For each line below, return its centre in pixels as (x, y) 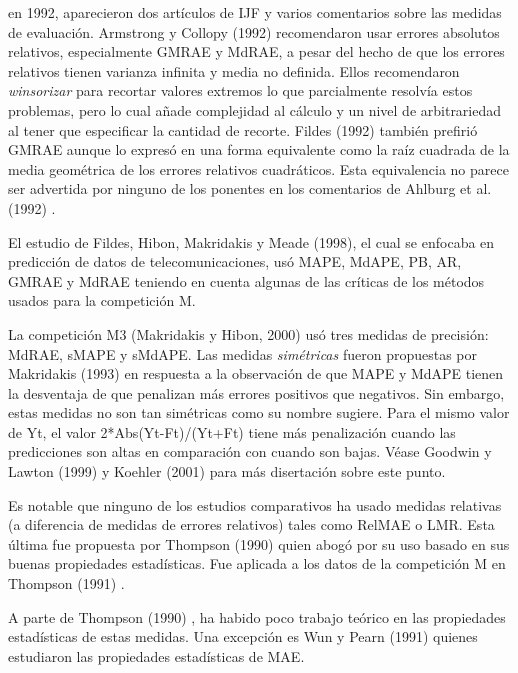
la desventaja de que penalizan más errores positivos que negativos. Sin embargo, (256, 392)
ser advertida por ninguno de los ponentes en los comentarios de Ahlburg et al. (250, 188)
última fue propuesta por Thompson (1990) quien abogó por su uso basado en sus (259, 543)
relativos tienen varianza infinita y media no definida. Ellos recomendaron (234, 70)
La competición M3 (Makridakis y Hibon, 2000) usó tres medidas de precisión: (248, 333)
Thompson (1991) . (66, 583)
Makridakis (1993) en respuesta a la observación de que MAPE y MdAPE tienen (256, 373)
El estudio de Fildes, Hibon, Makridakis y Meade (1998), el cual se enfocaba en (251, 241)
